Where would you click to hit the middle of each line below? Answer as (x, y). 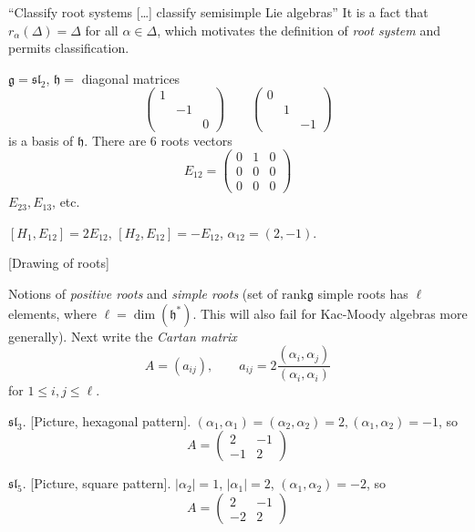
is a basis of (41, 140)
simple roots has (363, 294)
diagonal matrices (131, 78)
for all (102, 30)
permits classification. (69, 48)
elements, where (52, 313)
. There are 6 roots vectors (158, 140)
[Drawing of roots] (59, 263)
